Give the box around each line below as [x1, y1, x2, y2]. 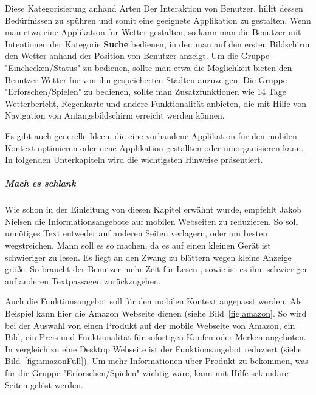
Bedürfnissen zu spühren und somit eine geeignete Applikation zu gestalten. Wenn [5, 13, 311, 26]
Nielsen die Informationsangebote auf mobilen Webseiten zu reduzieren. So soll [5, 215, 298, 227]
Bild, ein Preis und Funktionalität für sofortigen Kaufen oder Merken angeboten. [5, 331, 306, 343]
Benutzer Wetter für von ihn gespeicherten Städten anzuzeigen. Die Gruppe [5, 73, 287, 86]
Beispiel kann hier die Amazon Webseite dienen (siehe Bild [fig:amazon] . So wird [5, 307, 307, 320]
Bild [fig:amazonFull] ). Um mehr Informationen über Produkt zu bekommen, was [5, 354, 309, 367]
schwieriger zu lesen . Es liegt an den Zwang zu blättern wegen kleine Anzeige [5, 250, 292, 263]
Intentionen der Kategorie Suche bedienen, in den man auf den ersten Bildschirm [5, 37, 310, 50]
